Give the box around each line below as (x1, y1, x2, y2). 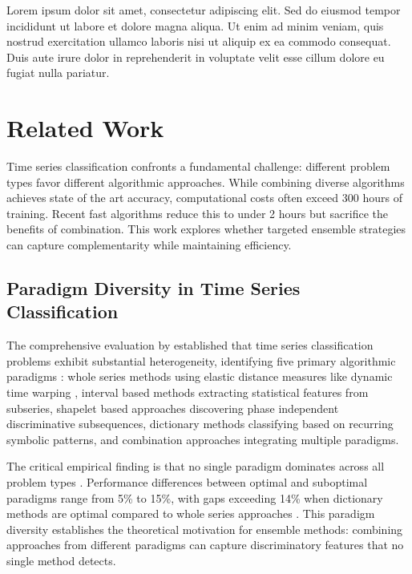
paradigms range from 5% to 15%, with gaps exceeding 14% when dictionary (6, 489, 383, 506)
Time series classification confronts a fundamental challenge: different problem (6, 158, 390, 175)
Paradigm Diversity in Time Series (6, 276, 301, 301)
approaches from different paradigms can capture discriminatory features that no (6, 536, 404, 553)
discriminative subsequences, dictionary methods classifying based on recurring (6, 415, 394, 432)
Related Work (6, 111, 164, 144)
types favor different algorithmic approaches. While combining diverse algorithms (6, 173, 405, 190)
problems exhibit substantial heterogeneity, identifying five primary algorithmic (6, 352, 396, 369)
